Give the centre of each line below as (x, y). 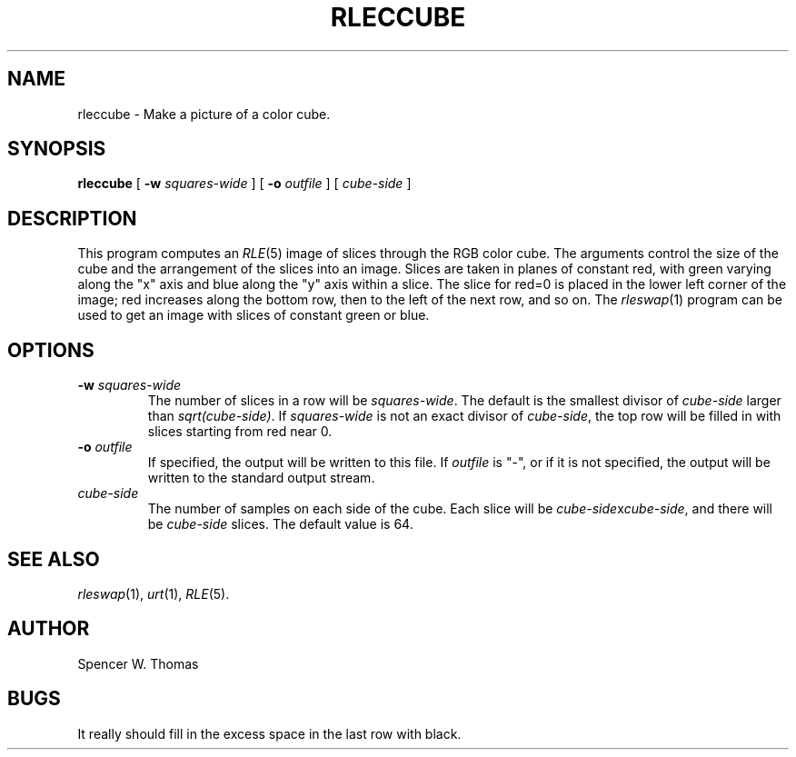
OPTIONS (51, 350)
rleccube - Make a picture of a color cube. (204, 114)
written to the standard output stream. (261, 478)
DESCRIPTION (72, 218)
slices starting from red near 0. (240, 432)
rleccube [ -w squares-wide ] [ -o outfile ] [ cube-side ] (244, 184)
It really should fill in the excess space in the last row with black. (269, 733)
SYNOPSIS (57, 149)
